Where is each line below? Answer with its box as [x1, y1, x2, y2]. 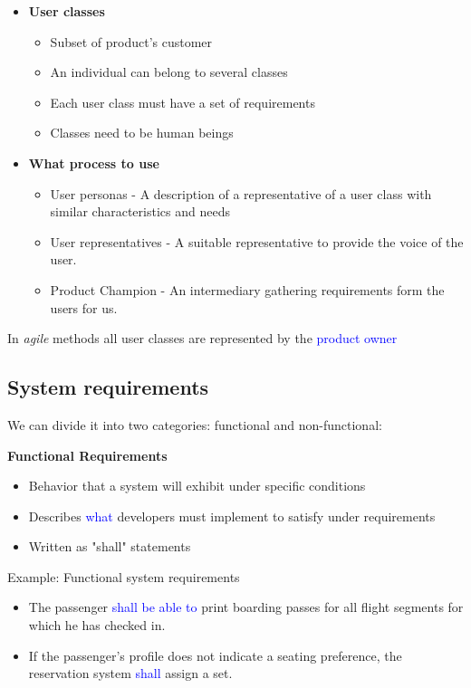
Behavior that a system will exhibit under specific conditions [28, 476, 366, 495]
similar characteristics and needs [50, 202, 230, 221]
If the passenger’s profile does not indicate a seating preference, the [28, 645, 402, 664]
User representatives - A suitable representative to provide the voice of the [50, 232, 464, 251]
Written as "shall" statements [28, 537, 191, 556]
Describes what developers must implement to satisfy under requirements [28, 506, 436, 525]
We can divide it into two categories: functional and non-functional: [7, 415, 382, 434]
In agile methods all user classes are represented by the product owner [7, 329, 398, 348]
